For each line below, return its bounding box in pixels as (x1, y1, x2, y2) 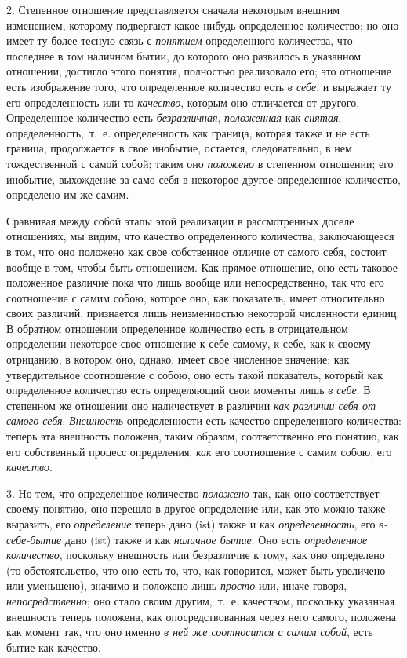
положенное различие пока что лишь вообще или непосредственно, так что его (6, 274, 384, 291)
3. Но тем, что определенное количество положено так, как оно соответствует (6, 484, 380, 501)
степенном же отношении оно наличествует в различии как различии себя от (6, 397, 376, 413)
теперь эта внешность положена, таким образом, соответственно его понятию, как (6, 428, 399, 444)
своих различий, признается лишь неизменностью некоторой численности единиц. (6, 305, 400, 321)
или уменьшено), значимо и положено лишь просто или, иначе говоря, (6, 577, 347, 594)
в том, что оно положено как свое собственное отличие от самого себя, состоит (6, 243, 387, 259)
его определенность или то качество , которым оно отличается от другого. (6, 93, 360, 110)
